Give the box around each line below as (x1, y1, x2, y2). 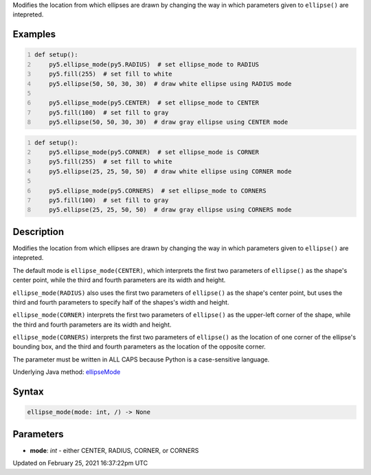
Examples (12, 28, 56, 41)
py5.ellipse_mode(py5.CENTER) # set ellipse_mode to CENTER (49, 99, 260, 107)
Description (12, 225, 65, 237)
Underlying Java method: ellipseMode (12, 368, 121, 376)
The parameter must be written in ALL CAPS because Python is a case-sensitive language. (12, 355, 270, 364)
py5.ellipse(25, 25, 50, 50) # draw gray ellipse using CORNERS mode (49, 206, 292, 214)
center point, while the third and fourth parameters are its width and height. (12, 276, 226, 285)
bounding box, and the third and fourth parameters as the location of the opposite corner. (12, 342, 266, 351)
